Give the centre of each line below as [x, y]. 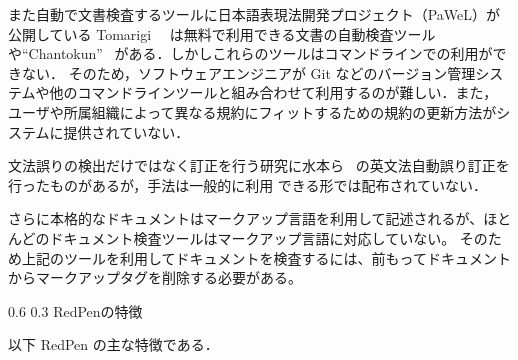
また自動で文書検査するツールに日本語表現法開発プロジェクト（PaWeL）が [254, 14]
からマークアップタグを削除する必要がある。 [155, 277]
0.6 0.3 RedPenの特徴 [75, 310]
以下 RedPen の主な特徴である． [113, 344]
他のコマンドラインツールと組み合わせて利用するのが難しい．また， [273, 92]
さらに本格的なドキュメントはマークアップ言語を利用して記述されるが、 [246, 218]
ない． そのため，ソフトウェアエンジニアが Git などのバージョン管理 [248, 72]
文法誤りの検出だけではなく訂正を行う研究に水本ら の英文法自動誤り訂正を [259, 165]
